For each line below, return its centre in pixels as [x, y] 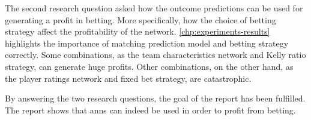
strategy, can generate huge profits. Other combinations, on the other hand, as [149, 66]
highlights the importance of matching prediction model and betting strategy [147, 43]
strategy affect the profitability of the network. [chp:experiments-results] [137, 31]
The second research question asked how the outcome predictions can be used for [154, 8]
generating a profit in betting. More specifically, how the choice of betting [140, 19]
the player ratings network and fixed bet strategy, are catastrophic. [128, 78]
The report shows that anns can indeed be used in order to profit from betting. [150, 110]
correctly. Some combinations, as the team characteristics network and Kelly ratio [155, 55]
